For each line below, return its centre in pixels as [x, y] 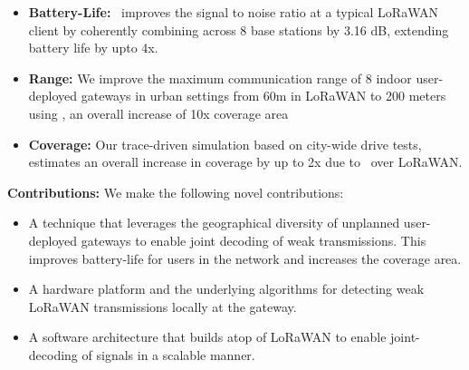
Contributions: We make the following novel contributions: [176, 192]
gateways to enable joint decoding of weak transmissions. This [254, 240]
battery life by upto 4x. [93, 48]
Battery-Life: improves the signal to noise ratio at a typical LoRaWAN [233, 12]
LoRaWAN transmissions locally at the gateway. [163, 306]
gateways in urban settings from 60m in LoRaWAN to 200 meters [263, 96]
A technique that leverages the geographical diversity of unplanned [214, 223]
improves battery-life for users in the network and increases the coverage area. [245, 258]
